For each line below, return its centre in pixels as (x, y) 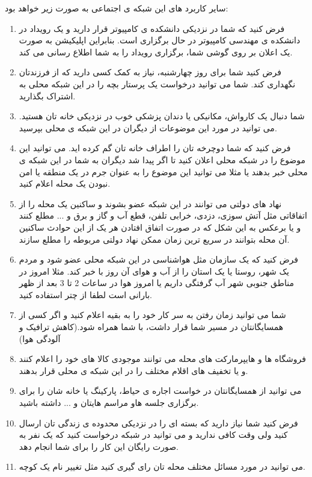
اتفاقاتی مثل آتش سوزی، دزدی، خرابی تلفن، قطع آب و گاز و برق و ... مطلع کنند (163, 215)
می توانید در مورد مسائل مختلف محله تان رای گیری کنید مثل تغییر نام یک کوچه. (162, 466)
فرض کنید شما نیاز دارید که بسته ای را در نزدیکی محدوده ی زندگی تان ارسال (158, 422)
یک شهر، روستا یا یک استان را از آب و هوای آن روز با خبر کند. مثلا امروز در (154, 271)
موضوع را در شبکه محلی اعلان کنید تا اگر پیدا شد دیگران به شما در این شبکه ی (162, 159)
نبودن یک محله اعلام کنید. (65, 183)
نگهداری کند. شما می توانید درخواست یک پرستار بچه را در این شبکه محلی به (157, 83)
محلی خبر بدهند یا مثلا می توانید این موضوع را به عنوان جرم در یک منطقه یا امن (163, 171)
